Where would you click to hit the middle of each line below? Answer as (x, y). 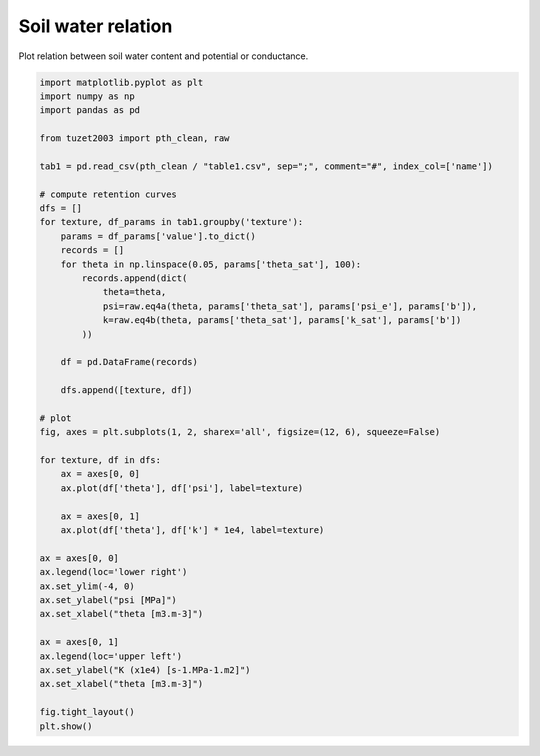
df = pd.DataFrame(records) (129, 362)
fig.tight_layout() (87, 712)
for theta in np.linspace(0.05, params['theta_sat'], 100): (211, 264)
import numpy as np (87, 96)
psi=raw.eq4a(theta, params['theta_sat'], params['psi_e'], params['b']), (290, 306)
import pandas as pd (89, 110)
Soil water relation (95, 26)
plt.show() (66, 726)
